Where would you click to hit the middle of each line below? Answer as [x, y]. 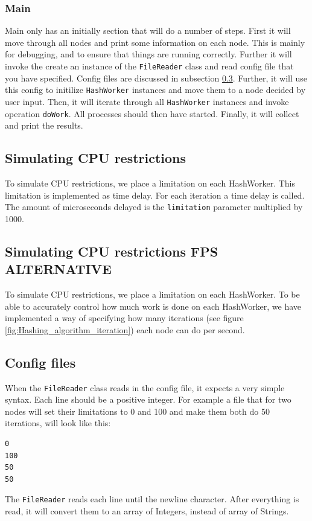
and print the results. [44, 125]
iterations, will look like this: [58, 423]
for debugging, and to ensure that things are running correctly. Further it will [148, 54]
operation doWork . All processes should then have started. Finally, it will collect [152, 113]
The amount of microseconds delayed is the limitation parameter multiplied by [154, 207]
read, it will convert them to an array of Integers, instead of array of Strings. [147, 511]
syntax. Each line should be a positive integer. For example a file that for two [148, 399]
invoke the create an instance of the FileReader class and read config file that [149, 66]
